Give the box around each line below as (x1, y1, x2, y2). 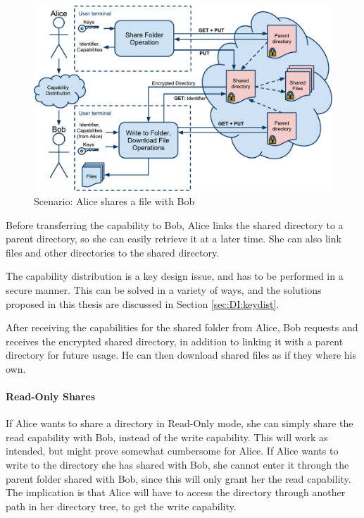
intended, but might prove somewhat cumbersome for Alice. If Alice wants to (6, 443, 339, 458)
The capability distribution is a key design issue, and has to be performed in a (6, 269, 344, 283)
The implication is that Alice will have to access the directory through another (6, 485, 346, 500)
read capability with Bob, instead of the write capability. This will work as (6, 429, 328, 444)
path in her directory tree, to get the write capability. (6, 498, 237, 513)
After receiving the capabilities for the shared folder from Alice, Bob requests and (6, 320, 358, 335)
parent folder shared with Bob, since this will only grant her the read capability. (6, 471, 351, 486)
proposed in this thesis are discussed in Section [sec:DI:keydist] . (6, 296, 280, 311)
